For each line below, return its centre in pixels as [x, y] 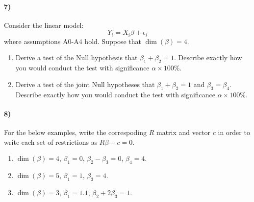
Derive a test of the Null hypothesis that [76, 57]
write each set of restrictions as [51, 142]
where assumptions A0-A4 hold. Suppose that [73, 41]
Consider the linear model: [44, 25]
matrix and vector [183, 132]
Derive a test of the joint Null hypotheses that [85, 84]
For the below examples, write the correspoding [76, 132]
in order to [234, 132]
